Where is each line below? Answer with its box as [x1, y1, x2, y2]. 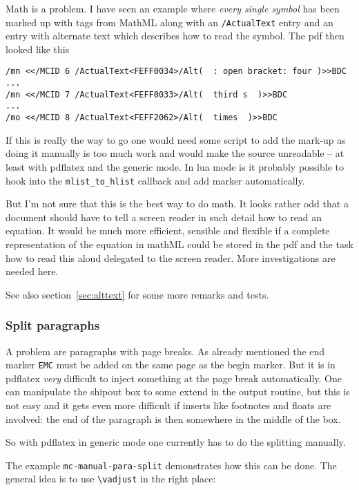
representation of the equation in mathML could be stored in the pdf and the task [6, 236, 353, 251]
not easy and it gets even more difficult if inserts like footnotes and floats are [6, 397, 331, 412]
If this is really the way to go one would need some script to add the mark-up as [6, 132, 346, 147]
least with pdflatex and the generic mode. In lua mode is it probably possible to [6, 159, 345, 173]
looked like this [6, 41, 70, 56]
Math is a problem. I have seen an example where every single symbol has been [6, 1, 340, 15]
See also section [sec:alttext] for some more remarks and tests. [6, 287, 269, 301]
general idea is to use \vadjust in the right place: [6, 471, 216, 486]
